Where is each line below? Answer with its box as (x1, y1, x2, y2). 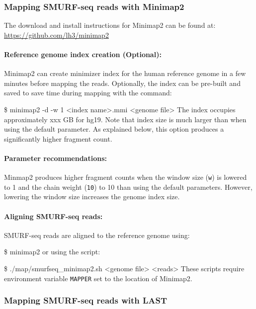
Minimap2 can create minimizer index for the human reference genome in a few (4, 68, 246, 78)
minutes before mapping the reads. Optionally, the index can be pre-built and (4, 77, 241, 88)
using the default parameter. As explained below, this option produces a (4, 124, 224, 134)
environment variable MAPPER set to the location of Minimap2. (4, 273, 192, 283)
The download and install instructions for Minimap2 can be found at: (4, 20, 216, 30)
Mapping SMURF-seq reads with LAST (4, 294, 168, 307)
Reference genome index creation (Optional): (4, 49, 162, 59)
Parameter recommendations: (4, 153, 107, 163)
